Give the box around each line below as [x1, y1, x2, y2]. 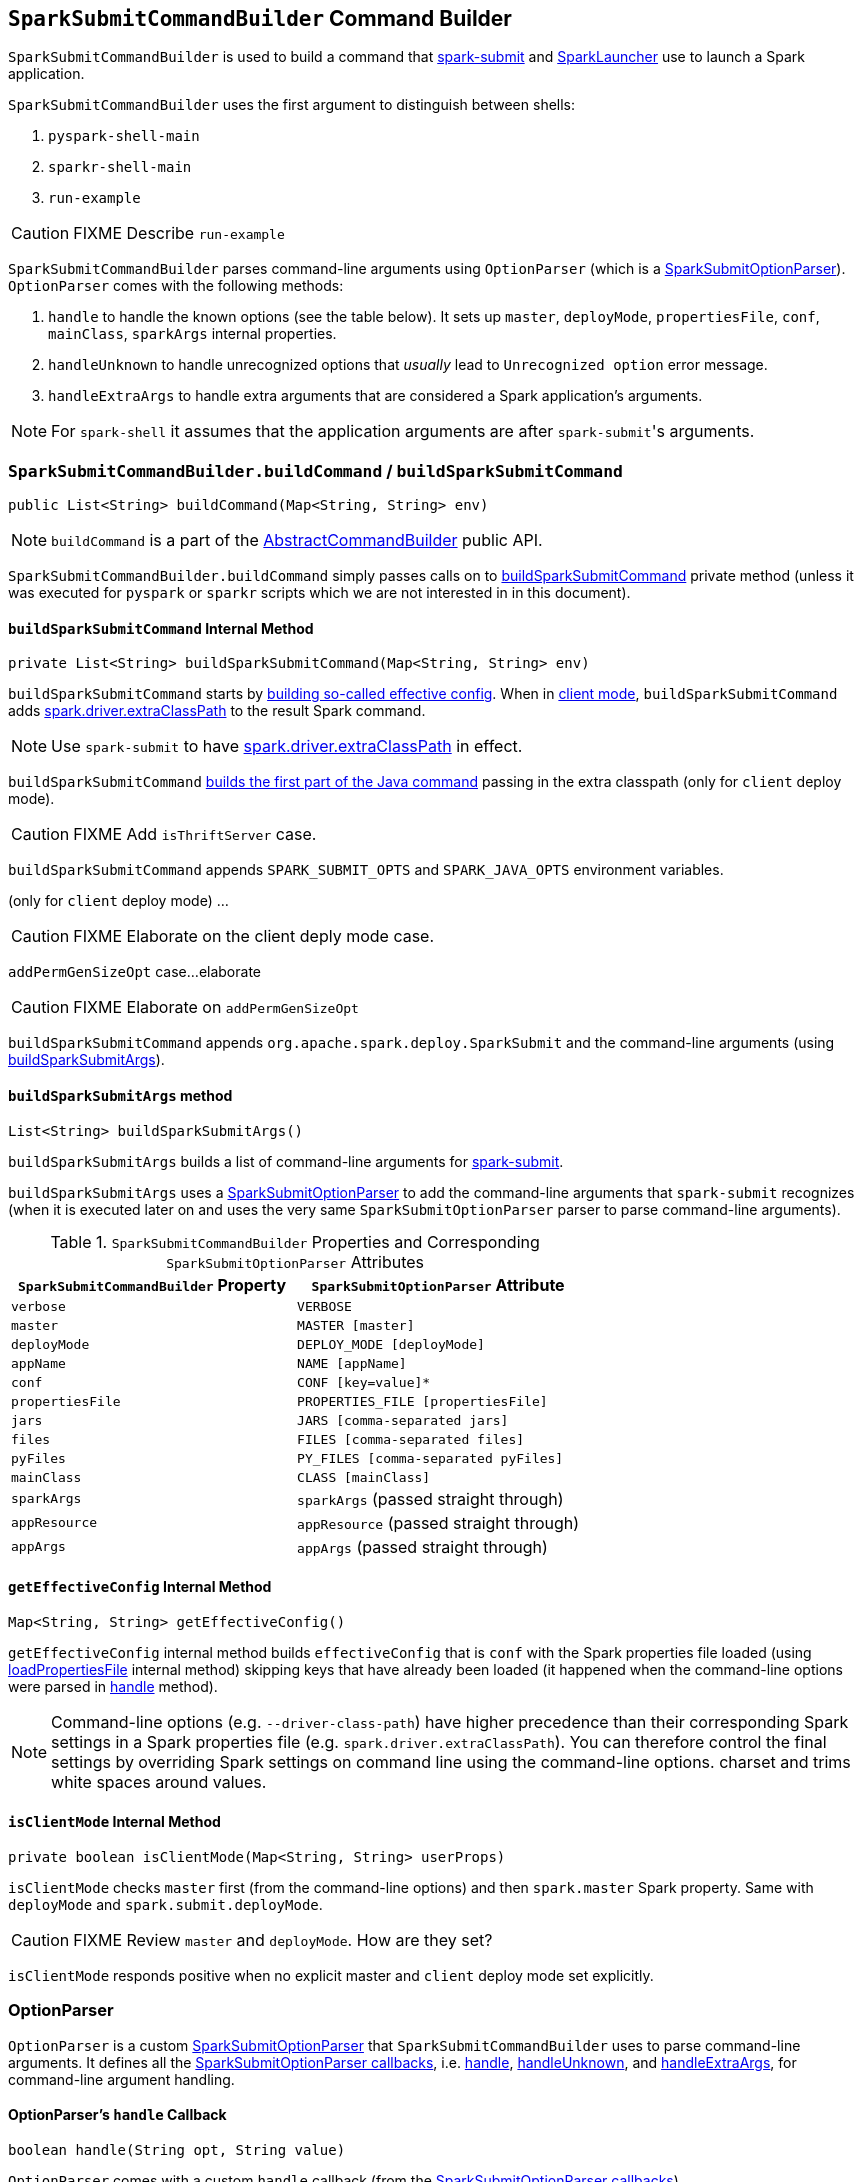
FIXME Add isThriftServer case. [73, 824, 317, 845]
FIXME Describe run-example [73, 223, 285, 244]
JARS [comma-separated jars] [297, 1412, 509, 1428]
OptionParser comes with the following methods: [8, 277, 344, 295]
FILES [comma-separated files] [297, 1431, 525, 1447]
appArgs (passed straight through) [297, 1536, 548, 1557]
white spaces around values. [51, 1771, 267, 1792]
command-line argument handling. [8, 2070, 235, 2088]
